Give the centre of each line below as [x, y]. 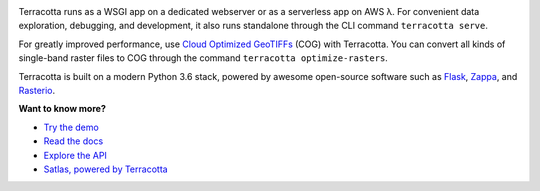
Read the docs [73, 141]
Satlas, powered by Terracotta [106, 169]
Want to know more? [62, 109]
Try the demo [71, 127]
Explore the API [75, 155]
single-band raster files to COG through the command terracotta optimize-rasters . [203, 58]
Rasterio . [37, 90]
